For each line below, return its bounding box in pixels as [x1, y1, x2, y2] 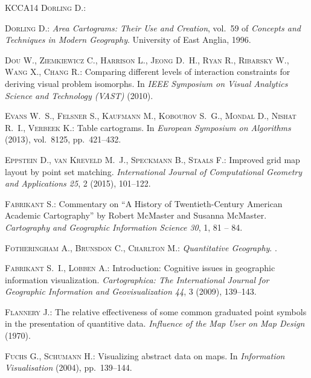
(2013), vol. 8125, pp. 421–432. [5, 133, 121, 146]
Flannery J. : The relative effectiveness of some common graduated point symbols [5, 305, 307, 318]
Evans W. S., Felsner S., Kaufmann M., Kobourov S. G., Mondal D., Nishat [5, 109, 297, 122]
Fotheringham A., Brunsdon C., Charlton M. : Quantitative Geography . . [5, 241, 277, 254]
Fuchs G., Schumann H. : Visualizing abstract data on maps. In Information [5, 349, 285, 362]
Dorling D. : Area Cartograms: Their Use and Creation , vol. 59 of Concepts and [5, 21, 301, 34]
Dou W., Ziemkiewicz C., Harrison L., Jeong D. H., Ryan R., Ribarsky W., [5, 53, 289, 66]
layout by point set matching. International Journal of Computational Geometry [5, 165, 303, 178]
